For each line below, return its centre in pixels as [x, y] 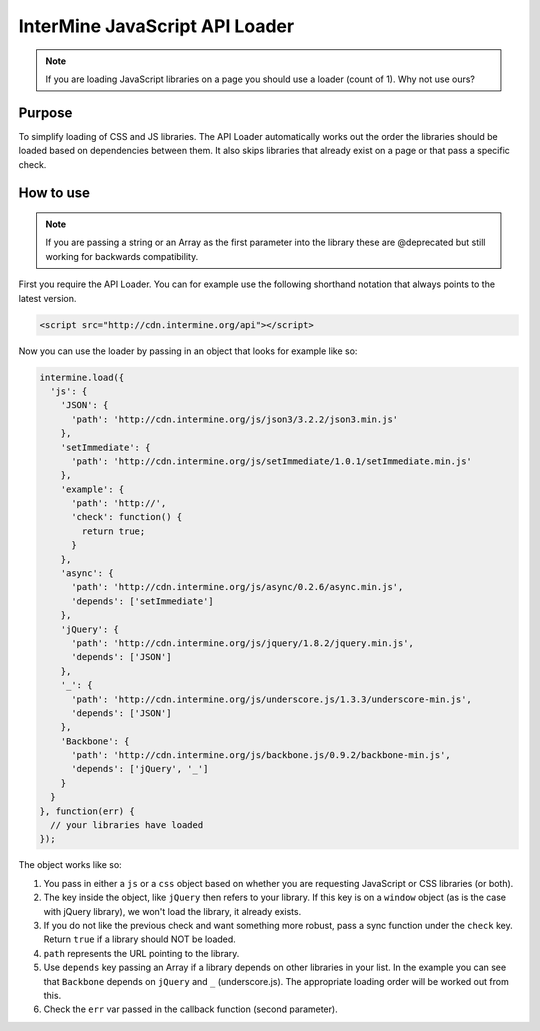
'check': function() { [127, 517]
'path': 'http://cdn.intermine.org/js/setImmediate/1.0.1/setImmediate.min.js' [271, 461]
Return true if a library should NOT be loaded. [140, 939]
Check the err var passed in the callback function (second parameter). [191, 1009]
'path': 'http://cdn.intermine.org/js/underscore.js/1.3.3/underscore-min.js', [271, 699]
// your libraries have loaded [127, 825]
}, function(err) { [87, 811]
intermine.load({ [82, 377]
